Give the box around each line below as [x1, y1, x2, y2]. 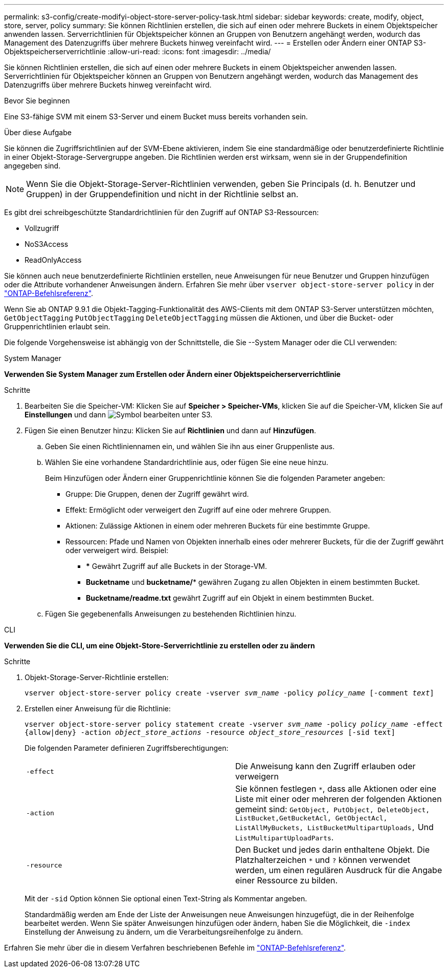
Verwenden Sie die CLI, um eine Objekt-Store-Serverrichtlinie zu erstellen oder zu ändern [4, 641, 315, 650]
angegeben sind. [4, 161, 61, 170]
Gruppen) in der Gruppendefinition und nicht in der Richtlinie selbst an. [26, 189, 299, 199]
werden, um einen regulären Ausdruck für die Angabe [235, 865, 442, 875]
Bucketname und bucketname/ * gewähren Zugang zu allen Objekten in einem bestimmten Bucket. [86, 578, 420, 586]
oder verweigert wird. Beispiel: [65, 546, 169, 555]
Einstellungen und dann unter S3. [25, 410, 213, 419]
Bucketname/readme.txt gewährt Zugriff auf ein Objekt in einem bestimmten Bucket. [86, 594, 374, 602]
